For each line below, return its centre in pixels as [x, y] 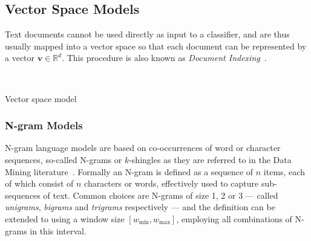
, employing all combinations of [234, 218]
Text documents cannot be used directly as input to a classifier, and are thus [147, 34]
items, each [284, 171]
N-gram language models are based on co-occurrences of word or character [143, 148]
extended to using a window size [65, 218]
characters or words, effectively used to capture [172, 183]
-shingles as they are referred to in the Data [210, 159]
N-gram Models [44, 125]
